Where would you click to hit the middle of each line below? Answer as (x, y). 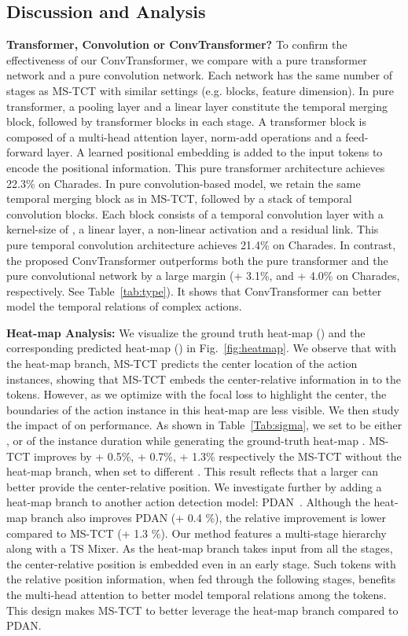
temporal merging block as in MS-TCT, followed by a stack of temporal (179, 199)
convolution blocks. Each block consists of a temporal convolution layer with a (195, 213)
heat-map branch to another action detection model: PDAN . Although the (188, 502)
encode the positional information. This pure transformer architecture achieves (196, 167)
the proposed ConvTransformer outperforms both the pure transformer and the (197, 260)
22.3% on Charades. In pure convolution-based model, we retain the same (184, 183)
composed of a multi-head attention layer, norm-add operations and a (174, 136)
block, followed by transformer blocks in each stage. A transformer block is (186, 121)
